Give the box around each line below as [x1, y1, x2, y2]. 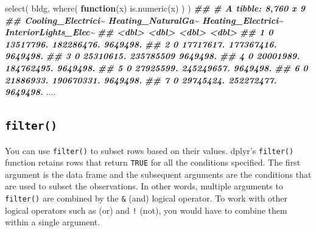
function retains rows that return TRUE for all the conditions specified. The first [5, 156, 301, 169]
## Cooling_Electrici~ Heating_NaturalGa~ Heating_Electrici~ [5, 13, 283, 26]
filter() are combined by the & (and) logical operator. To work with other [5, 192, 288, 205]
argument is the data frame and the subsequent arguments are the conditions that [5, 167, 312, 180]
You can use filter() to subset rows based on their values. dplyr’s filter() [5, 144, 294, 156]
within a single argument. [5, 216, 100, 228]
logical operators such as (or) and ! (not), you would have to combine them [5, 203, 287, 216]
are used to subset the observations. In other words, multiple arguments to [5, 180, 283, 192]
